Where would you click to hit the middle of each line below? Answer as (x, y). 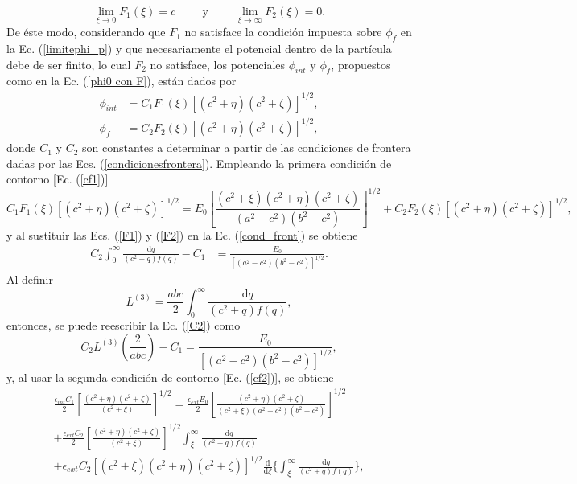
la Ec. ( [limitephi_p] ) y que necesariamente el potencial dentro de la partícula (199, 49)
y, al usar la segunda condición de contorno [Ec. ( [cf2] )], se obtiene (170, 377)
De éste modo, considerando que (86, 32)
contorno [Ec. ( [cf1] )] (58, 179)
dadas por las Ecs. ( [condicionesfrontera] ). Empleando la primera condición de (199, 163)
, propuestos (361, 64)
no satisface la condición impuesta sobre (283, 32)
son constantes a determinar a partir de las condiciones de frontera (247, 148)
